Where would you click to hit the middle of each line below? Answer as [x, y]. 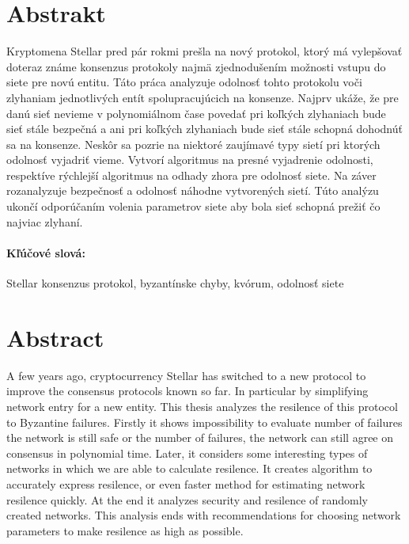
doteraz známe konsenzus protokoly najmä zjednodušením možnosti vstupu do [196, 66]
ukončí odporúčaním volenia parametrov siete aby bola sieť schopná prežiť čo [193, 206]
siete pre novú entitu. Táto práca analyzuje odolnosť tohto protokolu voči [184, 82]
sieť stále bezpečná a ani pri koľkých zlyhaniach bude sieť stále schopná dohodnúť [204, 129]
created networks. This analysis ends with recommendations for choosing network [204, 515]
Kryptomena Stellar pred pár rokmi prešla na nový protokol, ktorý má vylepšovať [204, 51]
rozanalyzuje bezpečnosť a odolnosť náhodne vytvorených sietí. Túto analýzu [193, 190]
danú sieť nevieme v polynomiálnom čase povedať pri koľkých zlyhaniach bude [196, 113]
